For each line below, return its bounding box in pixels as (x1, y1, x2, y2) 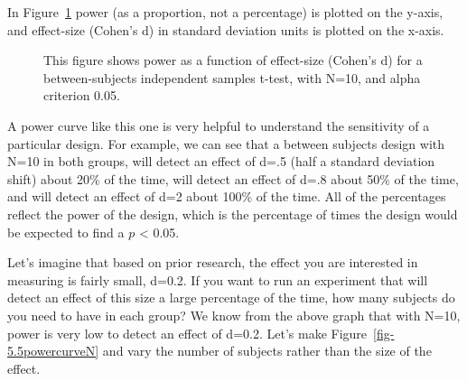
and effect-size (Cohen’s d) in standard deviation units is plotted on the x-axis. (7, 20, 444, 39)
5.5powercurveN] (7, 341, 99, 360)
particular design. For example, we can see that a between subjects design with (7, 134, 445, 153)
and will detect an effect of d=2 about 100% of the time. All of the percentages (7, 187, 446, 206)
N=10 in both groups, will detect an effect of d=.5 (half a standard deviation (7, 152, 435, 171)
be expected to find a (7, 222, 125, 241)
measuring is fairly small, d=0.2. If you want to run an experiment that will (7, 270, 428, 289)
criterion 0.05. (43, 86, 120, 105)
